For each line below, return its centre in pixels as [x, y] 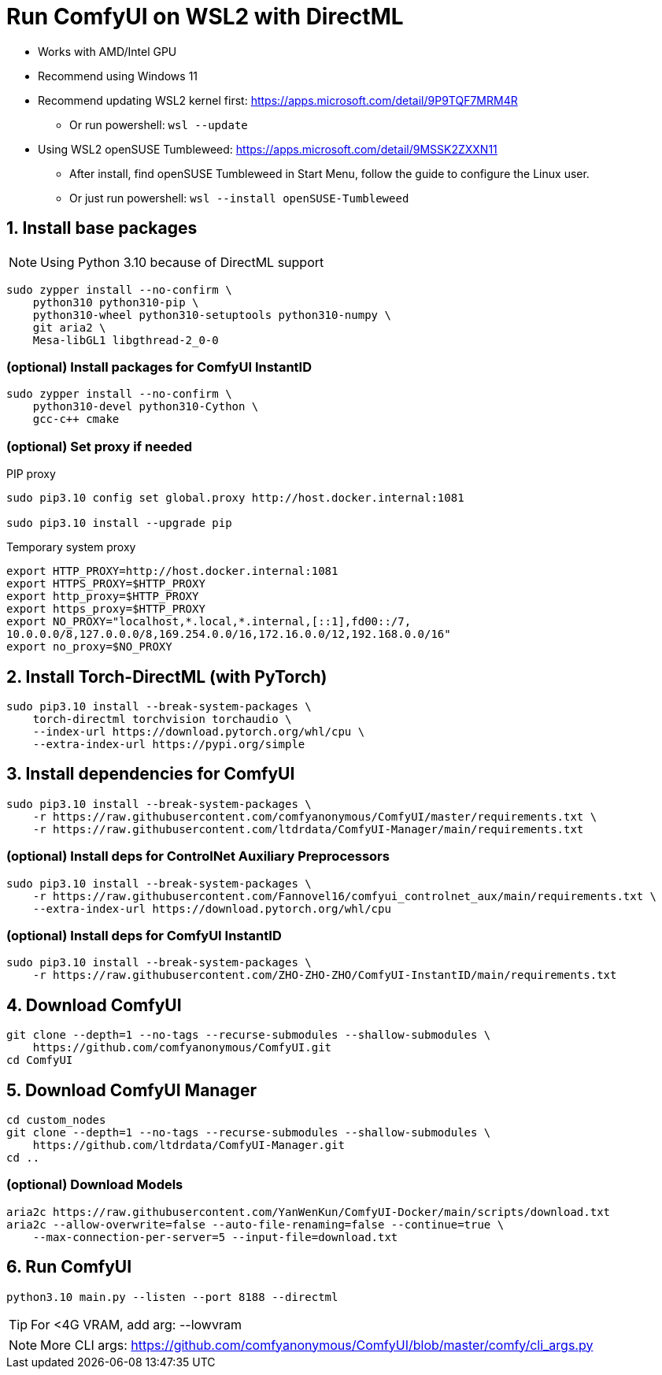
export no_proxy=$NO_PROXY [89, 647]
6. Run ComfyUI [69, 1267]
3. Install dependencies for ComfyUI [151, 774]
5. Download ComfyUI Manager [131, 1090]
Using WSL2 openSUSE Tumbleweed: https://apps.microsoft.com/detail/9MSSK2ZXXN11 [268, 149]
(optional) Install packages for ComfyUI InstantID [159, 367]
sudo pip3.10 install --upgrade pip [119, 523]
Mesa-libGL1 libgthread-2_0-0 [126, 340]
